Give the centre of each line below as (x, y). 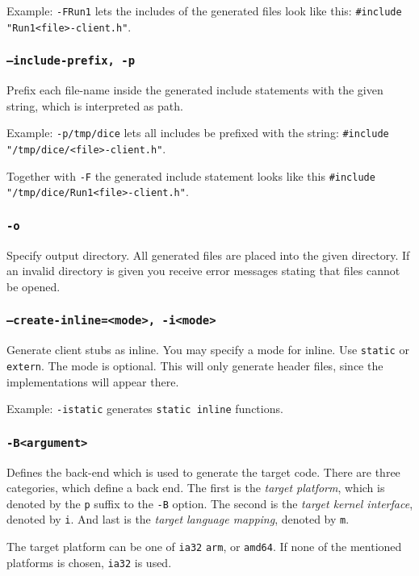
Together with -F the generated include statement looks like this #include (191, 175)
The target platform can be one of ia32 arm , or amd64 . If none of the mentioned (204, 547)
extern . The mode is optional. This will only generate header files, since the (195, 365)
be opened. (34, 286)
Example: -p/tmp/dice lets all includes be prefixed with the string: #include (198, 133)
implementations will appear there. (93, 381)
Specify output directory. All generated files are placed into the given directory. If (208, 255)
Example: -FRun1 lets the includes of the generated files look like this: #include (204, 10)
